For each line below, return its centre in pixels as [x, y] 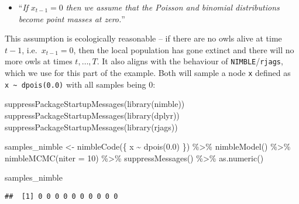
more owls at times [39, 61]
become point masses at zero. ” [72, 18]
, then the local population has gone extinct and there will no [184, 49]
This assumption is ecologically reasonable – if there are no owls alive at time [143, 38]
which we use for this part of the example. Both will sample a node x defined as [148, 73]
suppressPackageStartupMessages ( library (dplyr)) [92, 115]
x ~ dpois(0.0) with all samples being [75, 84]
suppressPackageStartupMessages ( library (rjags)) [91, 127]
